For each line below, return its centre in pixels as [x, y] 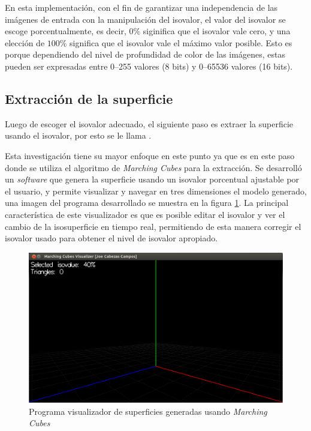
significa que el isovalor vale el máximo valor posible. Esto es [181, 42]
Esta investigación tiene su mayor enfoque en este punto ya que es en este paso [150, 155]
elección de [25, 42]
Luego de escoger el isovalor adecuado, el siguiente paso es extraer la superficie [149, 123]
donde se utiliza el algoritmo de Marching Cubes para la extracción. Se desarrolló [153, 167]
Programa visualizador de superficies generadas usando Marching [148, 411]
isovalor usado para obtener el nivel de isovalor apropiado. [111, 238]
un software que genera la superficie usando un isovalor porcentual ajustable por [152, 179]
